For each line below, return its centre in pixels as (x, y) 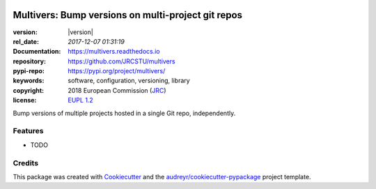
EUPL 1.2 (80, 100)
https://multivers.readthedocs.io (114, 52)
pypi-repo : (29, 71)
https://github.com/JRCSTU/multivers (122, 61)
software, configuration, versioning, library (129, 81)
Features (28, 131)
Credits (25, 162)
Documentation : (37, 52)
